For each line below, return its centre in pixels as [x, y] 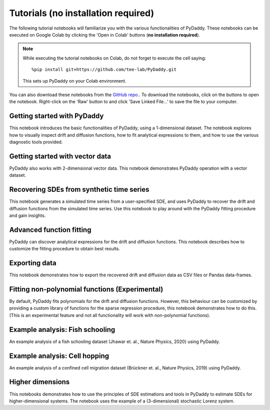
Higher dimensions [39, 382]
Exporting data [33, 263]
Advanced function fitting [50, 230]
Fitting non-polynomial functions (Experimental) [86, 289]
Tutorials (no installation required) [82, 13]
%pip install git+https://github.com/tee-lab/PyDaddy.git [104, 70]
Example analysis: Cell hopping [59, 356]
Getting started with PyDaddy [56, 116]
